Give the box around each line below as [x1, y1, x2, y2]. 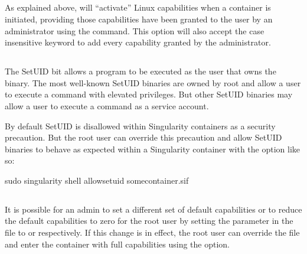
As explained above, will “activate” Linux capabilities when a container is [5, 1, 271, 14]
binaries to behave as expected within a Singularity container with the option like [5, 142, 301, 155]
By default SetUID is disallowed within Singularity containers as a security [5, 119, 276, 132]
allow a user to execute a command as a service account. [5, 99, 209, 112]
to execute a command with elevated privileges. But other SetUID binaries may [5, 88, 293, 100]
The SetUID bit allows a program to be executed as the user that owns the [5, 65, 276, 77]
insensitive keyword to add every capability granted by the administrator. [5, 36, 271, 48]
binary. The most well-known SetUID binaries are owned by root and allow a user [5, 76, 301, 89]
